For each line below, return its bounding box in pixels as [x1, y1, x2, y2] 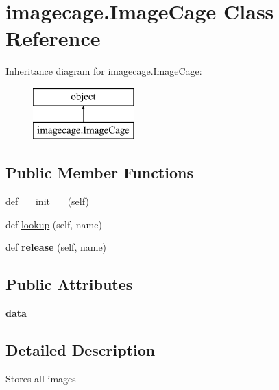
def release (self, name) [5, 240, 107, 254]
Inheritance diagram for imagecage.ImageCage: [5, 64, 202, 78]
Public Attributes [5, 273, 133, 295]
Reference [5, 24, 101, 52]
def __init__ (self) [5, 194, 89, 208]
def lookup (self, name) [5, 217, 102, 231]
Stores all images [5, 371, 76, 386]
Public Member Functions [5, 162, 193, 183]
